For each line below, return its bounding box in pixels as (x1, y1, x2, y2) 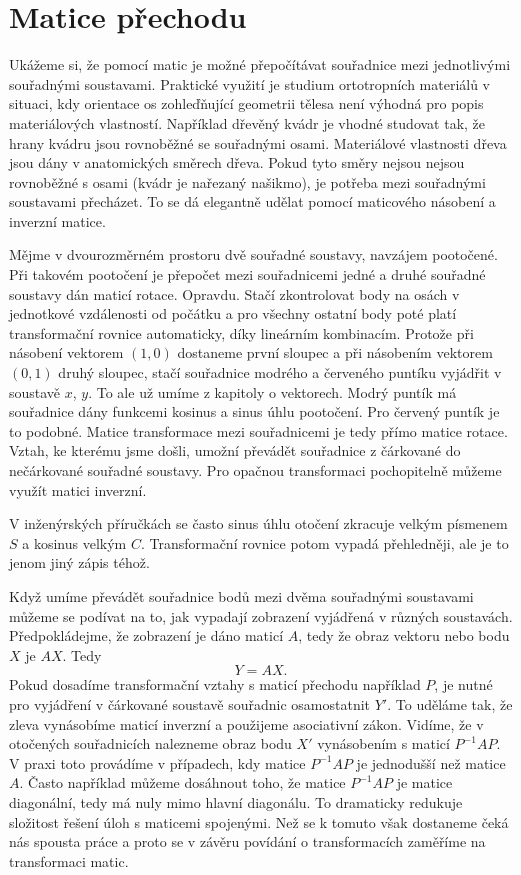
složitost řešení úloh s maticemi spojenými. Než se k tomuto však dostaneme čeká (9, 811, 509, 832)
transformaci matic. (9, 850, 129, 871)
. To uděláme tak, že (387, 693, 513, 714)
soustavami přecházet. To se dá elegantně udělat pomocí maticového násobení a (9, 191, 496, 212)
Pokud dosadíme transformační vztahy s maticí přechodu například (9, 674, 421, 695)
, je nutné (434, 674, 493, 695)
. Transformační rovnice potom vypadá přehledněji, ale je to (140, 532, 509, 553)
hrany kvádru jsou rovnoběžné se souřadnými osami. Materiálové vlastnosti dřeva (9, 132, 507, 153)
